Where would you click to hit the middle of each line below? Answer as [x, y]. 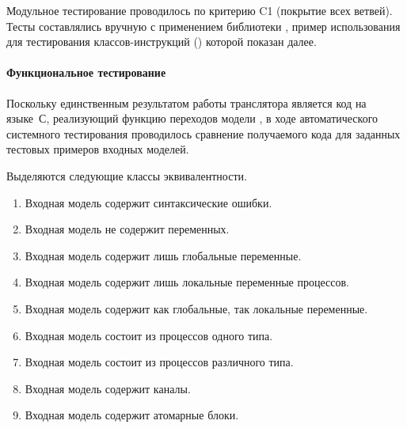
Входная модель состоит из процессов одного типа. [149, 335]
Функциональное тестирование [86, 72]
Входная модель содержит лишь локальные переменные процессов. [187, 282]
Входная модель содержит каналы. [108, 388]
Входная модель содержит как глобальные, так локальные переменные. [196, 308]
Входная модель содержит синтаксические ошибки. [148, 202]
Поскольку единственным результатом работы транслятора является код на [186, 102]
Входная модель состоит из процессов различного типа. [159, 362]
